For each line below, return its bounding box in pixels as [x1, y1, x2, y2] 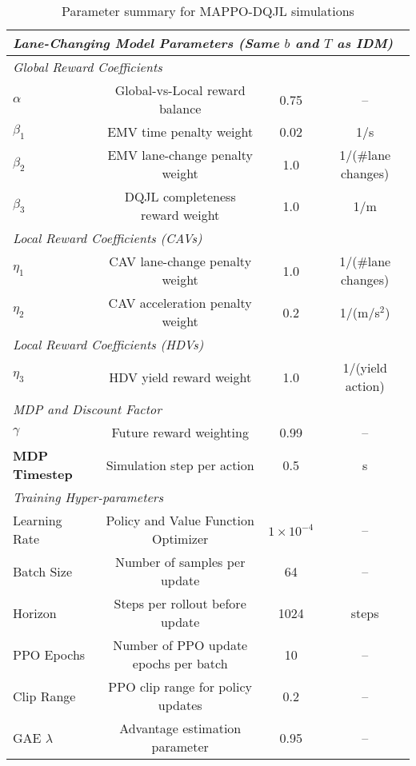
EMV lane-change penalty [107, 146, 253, 164]
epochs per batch [132, 654, 228, 672]
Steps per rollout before [114, 594, 246, 612]
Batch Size [13, 561, 72, 580]
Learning [13, 511, 62, 529]
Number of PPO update [113, 636, 248, 654]
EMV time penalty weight [107, 122, 254, 141]
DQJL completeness [124, 187, 236, 205]
